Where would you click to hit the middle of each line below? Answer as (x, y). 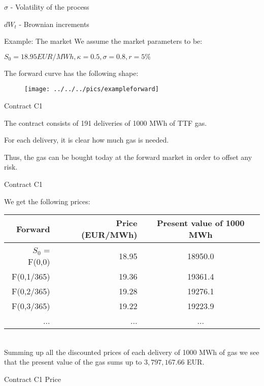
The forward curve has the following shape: (71, 73)
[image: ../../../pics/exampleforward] (92, 89)
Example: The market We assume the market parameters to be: (103, 41)
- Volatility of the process (50, 7)
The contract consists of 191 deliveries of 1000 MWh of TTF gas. (106, 122)
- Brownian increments (54, 24)
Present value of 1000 (201, 223)
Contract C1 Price (32, 379)
